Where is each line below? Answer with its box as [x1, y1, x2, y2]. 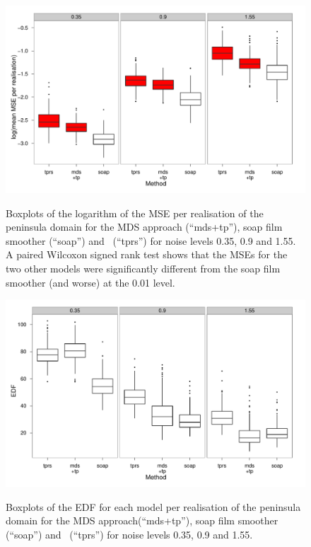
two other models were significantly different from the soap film [6, 260, 281, 275]
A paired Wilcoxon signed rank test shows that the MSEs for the [6, 247, 288, 262]
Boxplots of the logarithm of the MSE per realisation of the [6, 205, 264, 220]
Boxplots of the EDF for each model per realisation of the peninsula [6, 499, 301, 514]
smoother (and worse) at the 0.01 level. [6, 275, 175, 289]
